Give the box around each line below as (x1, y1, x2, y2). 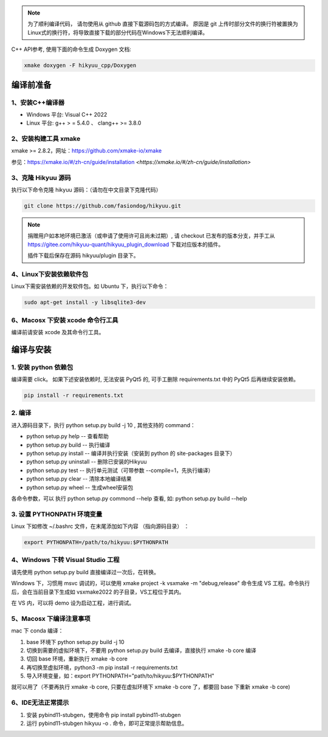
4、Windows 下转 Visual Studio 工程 (11, 556, 120, 564)
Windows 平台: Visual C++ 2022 (26, 111, 108, 118)
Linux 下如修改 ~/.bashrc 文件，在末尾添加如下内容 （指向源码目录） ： (11, 523, 190, 530)
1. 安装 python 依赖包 (11, 363, 73, 371)
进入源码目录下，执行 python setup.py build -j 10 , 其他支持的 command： (11, 421, 196, 428)
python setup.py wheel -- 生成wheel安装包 (26, 484, 134, 491)
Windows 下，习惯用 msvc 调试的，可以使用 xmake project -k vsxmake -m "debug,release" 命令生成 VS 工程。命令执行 (11, 580, 310, 587)
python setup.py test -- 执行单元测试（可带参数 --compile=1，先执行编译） (26, 467, 214, 474)
